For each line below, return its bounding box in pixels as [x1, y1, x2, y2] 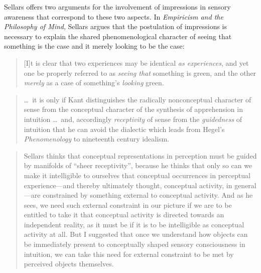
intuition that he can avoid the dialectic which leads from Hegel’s [24, 123, 225, 134]
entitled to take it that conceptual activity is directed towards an [24, 209, 224, 220]
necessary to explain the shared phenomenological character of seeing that [4, 31, 232, 41]
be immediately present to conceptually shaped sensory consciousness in [24, 239, 245, 249]
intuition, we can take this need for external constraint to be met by [24, 248, 234, 259]
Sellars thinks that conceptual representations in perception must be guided [24, 150, 257, 161]
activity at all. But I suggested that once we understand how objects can [24, 229, 248, 239]
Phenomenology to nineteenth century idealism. [24, 133, 170, 144]
